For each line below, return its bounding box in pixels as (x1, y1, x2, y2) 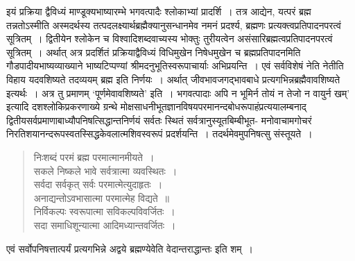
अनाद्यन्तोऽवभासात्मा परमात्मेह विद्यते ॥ (33, 190, 170, 205)
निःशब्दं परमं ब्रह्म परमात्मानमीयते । (33, 149, 155, 164)
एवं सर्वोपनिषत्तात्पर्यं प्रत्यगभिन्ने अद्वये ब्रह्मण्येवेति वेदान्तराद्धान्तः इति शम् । (6, 241, 253, 255)
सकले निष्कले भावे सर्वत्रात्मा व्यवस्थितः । (33, 163, 177, 178)
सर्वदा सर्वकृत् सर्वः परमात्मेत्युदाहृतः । (33, 177, 163, 192)
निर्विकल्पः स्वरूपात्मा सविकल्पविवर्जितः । (33, 204, 175, 219)
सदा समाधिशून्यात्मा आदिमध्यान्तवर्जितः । (33, 217, 176, 232)
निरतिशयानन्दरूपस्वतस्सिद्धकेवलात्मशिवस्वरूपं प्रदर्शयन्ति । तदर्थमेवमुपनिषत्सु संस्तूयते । (6, 126, 313, 141)
